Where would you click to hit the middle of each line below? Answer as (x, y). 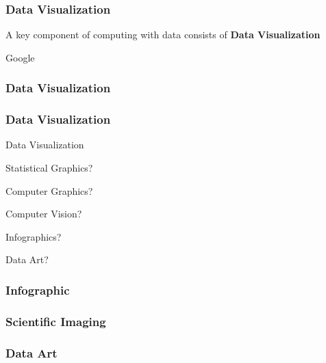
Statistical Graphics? (49, 168)
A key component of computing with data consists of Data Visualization (163, 35)
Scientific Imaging (56, 321)
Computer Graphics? (49, 190)
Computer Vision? (44, 214)
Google (20, 57)
